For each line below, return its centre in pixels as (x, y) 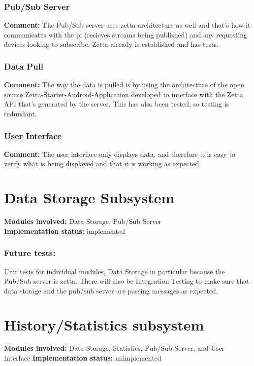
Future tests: (30, 253)
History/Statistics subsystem (104, 324)
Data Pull (24, 66)
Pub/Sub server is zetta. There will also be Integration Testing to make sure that (127, 281)
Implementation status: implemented (65, 231)
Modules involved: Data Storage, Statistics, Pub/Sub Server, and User (114, 348)
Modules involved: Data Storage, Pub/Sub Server (83, 221)
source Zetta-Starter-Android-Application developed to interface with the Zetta (124, 94)
